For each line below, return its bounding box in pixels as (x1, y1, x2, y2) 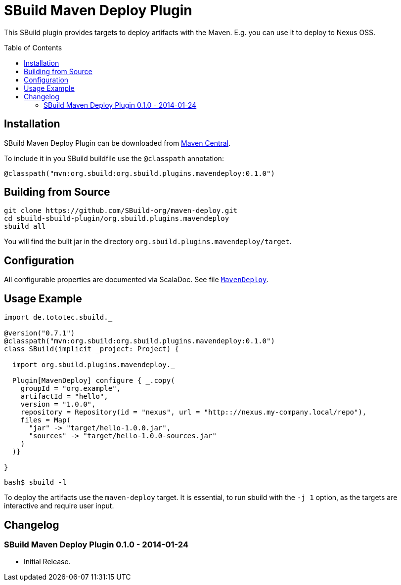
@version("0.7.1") (4, 329, 75, 337)
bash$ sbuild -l (4, 478, 67, 487)
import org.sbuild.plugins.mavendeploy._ (12, 361, 175, 369)
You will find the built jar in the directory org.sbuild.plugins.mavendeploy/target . (4, 237, 292, 246)
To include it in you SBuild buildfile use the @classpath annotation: (4, 154, 224, 163)
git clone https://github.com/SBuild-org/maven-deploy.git (4, 207, 238, 215)
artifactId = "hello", (20, 392, 108, 401)
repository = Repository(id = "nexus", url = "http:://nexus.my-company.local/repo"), (20, 408, 367, 417)
